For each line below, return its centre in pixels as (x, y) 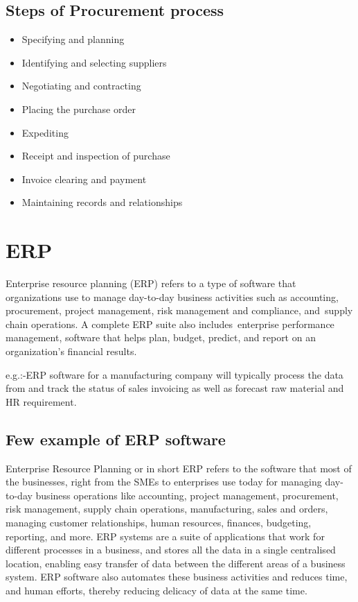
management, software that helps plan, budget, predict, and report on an (161, 337)
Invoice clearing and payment (84, 179)
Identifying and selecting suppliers (94, 62)
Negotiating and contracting (81, 86)
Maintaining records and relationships (102, 202)
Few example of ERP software (116, 439)
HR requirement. (41, 401)
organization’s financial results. (71, 351)
